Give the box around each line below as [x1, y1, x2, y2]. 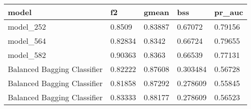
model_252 [8, 21, 46, 32]
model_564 [8, 35, 46, 46]
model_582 [8, 49, 46, 60]
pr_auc [214, 6, 243, 18]
